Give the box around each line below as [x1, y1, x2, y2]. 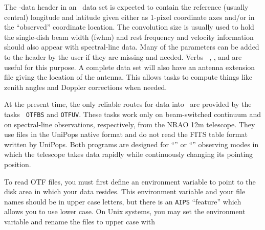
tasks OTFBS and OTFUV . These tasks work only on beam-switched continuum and [4, 109, 261, 119]
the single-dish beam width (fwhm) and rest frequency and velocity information [4, 31, 254, 42]
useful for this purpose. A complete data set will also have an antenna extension [4, 61, 255, 72]
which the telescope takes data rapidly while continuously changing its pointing [4, 149, 253, 159]
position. [4, 159, 31, 170]
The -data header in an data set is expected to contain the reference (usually [4, 2, 249, 12]
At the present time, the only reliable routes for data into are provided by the [4, 99, 252, 109]
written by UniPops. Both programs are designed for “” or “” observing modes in [4, 139, 259, 149]
